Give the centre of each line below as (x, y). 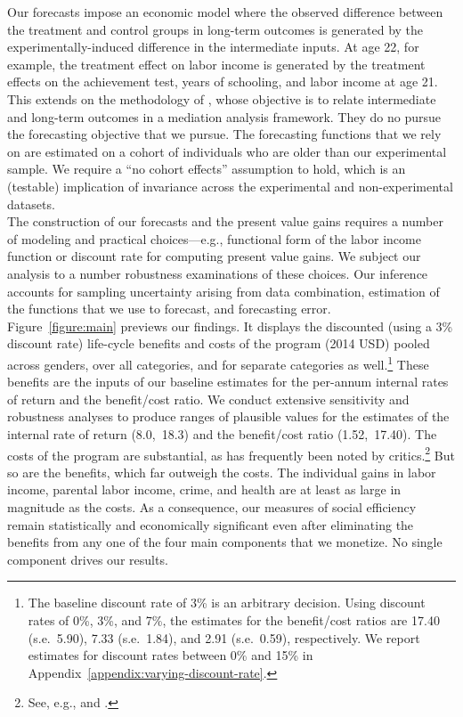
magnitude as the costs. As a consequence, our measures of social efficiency (212, 506)
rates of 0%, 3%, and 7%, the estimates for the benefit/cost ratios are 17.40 (234, 619)
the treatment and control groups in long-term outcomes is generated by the (215, 29)
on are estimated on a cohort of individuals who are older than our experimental (227, 151)
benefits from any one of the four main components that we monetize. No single (225, 542)
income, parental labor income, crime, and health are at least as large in (204, 489)
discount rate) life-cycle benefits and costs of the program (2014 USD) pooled (219, 343)
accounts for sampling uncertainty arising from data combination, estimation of (223, 291)
